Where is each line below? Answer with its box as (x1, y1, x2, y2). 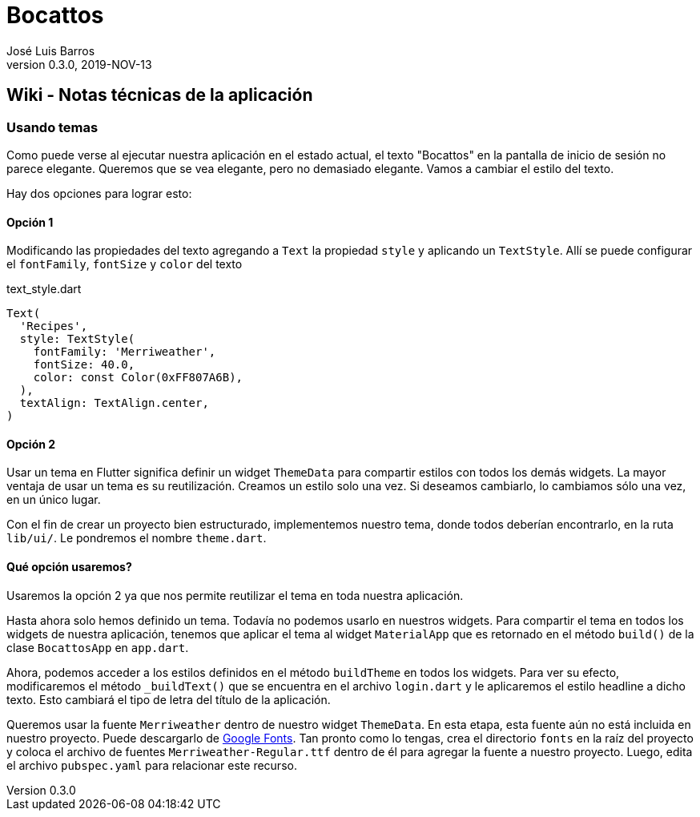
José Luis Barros (6, 43, 95, 58)
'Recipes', (19, 320, 88, 333)
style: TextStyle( (19, 332, 135, 346)
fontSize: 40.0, (33, 358, 135, 372)
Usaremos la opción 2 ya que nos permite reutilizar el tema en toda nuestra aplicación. (6, 588, 464, 602)
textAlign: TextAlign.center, (19, 396, 209, 410)
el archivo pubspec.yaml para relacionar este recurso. (6, 758, 297, 772)
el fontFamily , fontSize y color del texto (6, 257, 243, 272)
